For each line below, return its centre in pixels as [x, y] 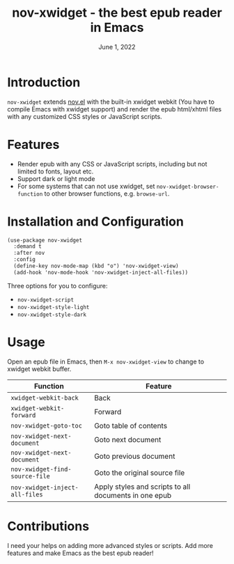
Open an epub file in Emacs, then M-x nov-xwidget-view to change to [106, 361]
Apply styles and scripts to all [142, 487]
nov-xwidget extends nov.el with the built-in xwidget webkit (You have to [111, 102]
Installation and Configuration [96, 221]
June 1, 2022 [117, 47]
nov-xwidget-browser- [188, 187]
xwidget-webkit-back [45, 398]
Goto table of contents [131, 425]
